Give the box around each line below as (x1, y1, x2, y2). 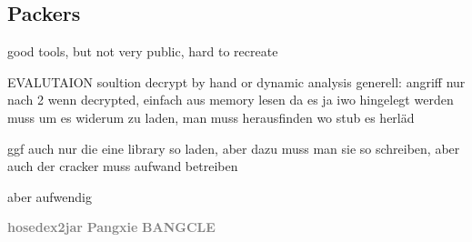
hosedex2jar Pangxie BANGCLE (7, 217, 216, 237)
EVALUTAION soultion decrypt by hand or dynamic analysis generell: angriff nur (7, 72, 466, 91)
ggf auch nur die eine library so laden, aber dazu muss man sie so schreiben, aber (7, 138, 460, 157)
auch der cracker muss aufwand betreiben (7, 156, 238, 176)
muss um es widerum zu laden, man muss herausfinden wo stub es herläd (7, 107, 415, 126)
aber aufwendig (7, 187, 93, 206)
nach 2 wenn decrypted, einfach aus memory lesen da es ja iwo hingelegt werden (7, 90, 454, 109)
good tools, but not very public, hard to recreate (7, 42, 278, 61)
